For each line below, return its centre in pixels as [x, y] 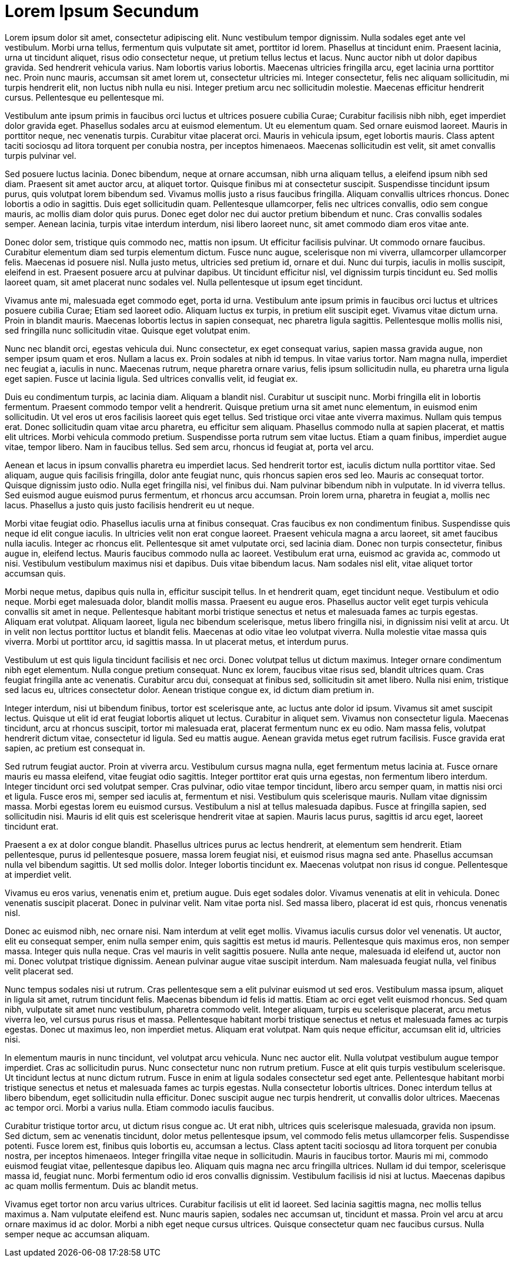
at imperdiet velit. [38, 874]
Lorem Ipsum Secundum [102, 11]
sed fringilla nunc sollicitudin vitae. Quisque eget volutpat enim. [128, 330]
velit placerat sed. [39, 971]
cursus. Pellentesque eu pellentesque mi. [84, 97]
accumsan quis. [35, 573]
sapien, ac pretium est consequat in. [75, 748]
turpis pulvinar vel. [41, 155]
